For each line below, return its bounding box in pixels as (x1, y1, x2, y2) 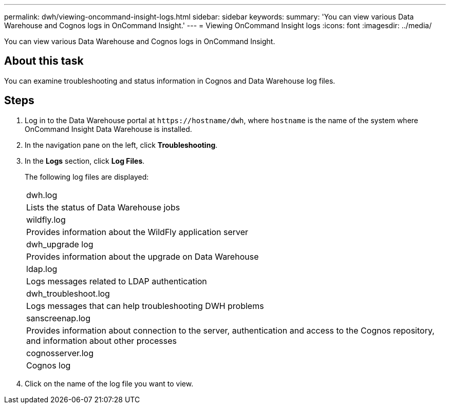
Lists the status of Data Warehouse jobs (26, 202, 180, 212)
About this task (4, 54, 84, 68)
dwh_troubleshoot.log (26, 288, 110, 299)
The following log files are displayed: (25, 172, 149, 181)
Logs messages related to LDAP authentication (26, 276, 207, 286)
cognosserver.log (26, 347, 94, 358)
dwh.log (26, 189, 58, 200)
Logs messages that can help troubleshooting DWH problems (26, 300, 264, 311)
